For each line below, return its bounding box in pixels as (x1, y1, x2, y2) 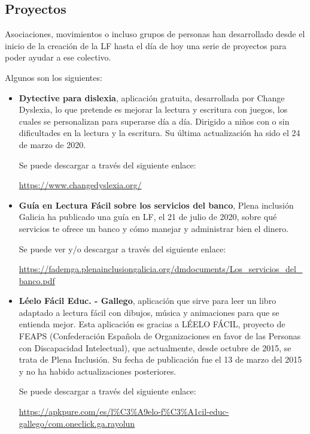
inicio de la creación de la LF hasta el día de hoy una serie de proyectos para (5, 39, 287, 52)
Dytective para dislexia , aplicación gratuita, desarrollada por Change (19, 91, 285, 104)
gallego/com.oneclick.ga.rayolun (19, 417, 135, 429)
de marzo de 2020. (19, 138, 86, 150)
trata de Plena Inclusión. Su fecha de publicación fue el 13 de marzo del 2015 (19, 353, 302, 366)
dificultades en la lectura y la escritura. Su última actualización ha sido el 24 (19, 126, 300, 139)
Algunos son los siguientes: (5, 71, 102, 83)
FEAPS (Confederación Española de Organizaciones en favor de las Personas (19, 330, 301, 342)
